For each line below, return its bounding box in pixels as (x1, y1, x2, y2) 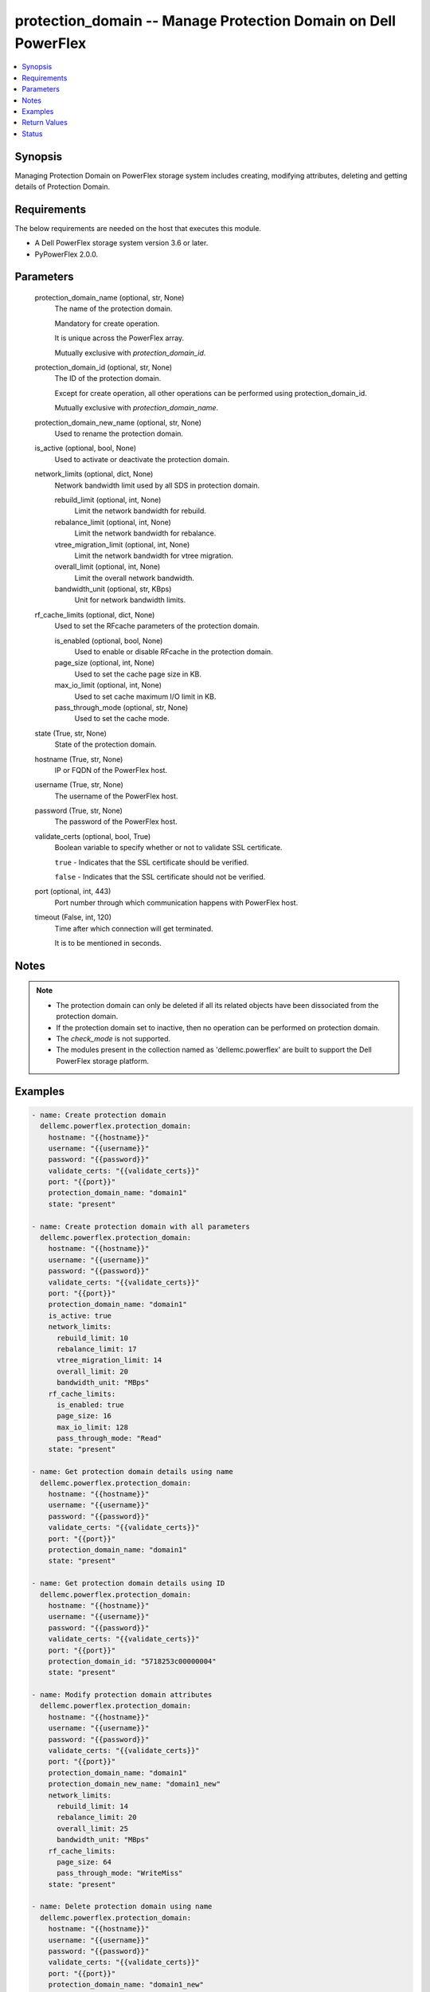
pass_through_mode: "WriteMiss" (57, 1868, 183, 1878)
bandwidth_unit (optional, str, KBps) (54, 584, 172, 594)
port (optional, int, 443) (34, 887, 111, 896)
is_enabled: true (57, 1400, 125, 1410)
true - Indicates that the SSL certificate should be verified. (54, 857, 249, 867)
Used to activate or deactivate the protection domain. (54, 454, 230, 464)
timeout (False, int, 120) (34, 912, 111, 922)
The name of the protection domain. (54, 304, 173, 314)
